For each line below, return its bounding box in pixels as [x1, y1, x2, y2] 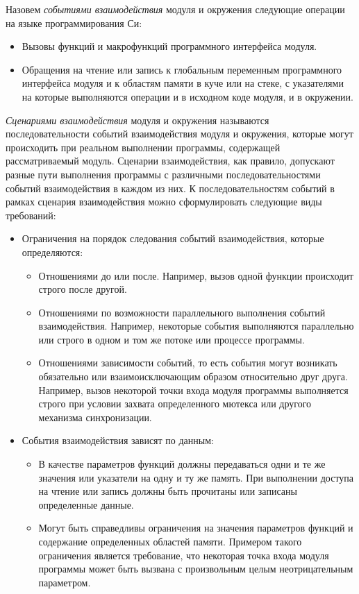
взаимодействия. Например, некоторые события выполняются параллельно [38, 319, 354, 333]
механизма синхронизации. [38, 409, 152, 424]
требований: [6, 207, 56, 222]
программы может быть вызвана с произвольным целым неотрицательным [38, 561, 353, 576]
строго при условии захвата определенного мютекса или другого [38, 396, 312, 411]
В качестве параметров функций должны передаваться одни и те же [38, 457, 326, 471]
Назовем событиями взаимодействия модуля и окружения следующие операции [6, 2, 345, 16]
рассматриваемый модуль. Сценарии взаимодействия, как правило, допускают [6, 153, 335, 168]
